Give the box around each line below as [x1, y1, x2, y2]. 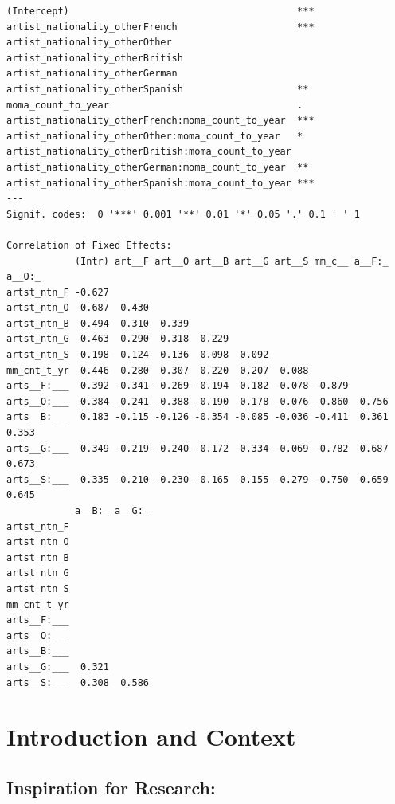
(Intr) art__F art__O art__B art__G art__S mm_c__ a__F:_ [74, 255, 389, 267]
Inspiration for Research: [6, 775, 216, 799]
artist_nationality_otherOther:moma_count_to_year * [6, 130, 303, 142]
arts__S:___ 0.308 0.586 [6, 677, 149, 688]
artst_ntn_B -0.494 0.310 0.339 [6, 317, 190, 329]
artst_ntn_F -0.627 [6, 286, 109, 298]
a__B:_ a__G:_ [74, 505, 149, 516]
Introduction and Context [6, 720, 296, 753]
